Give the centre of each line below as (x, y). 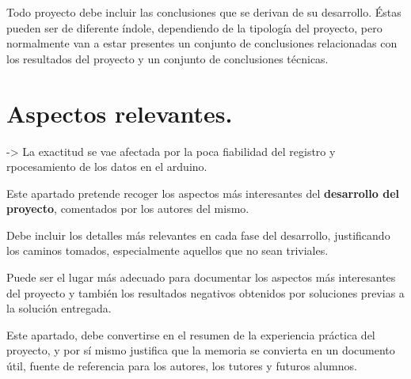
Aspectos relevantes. (120, 113)
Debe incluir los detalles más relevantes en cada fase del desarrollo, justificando (198, 235)
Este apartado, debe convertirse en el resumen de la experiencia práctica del (191, 334)
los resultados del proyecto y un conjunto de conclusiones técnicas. (167, 58)
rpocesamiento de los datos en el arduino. (107, 167)
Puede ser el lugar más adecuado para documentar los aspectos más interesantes (201, 277)
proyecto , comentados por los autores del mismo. (128, 208)
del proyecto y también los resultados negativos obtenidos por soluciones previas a (205, 292)
